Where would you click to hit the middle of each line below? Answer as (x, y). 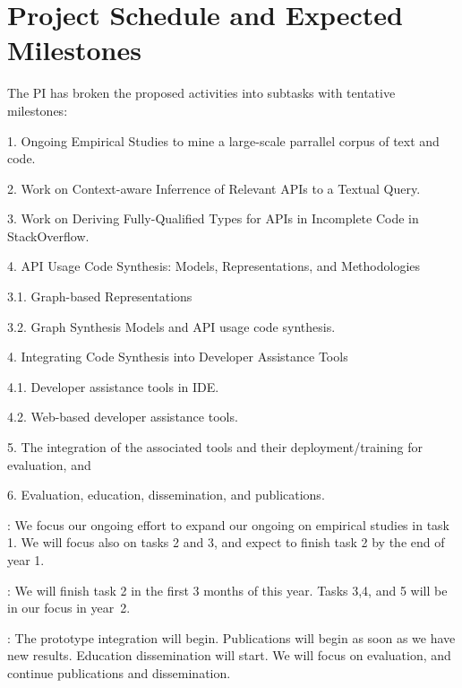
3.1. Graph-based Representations (100, 296)
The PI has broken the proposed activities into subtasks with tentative (201, 93)
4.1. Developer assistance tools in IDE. (113, 386)
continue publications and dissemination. (119, 672)
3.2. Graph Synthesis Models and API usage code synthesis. (171, 326)
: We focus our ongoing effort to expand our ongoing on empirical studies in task (228, 524)
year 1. (26, 560)
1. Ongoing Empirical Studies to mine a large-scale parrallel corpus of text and (223, 140)
